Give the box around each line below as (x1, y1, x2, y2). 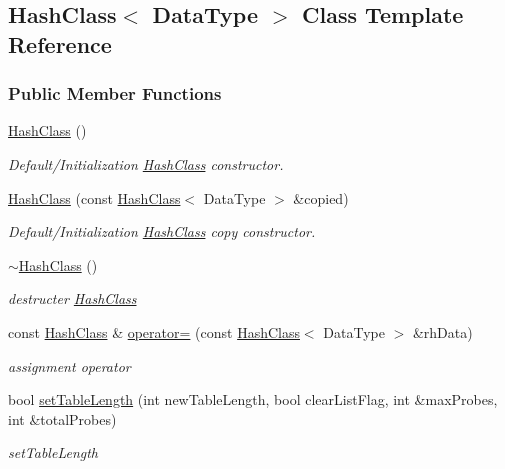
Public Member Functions (8, 81, 222, 106)
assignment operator (8, 355, 131, 376)
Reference (8, 28, 112, 59)
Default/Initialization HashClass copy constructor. (8, 221, 316, 242)
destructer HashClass (8, 288, 137, 309)
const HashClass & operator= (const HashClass (8, 321, 300, 342)
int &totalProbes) (8, 408, 117, 429)
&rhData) (412, 321, 473, 342)
